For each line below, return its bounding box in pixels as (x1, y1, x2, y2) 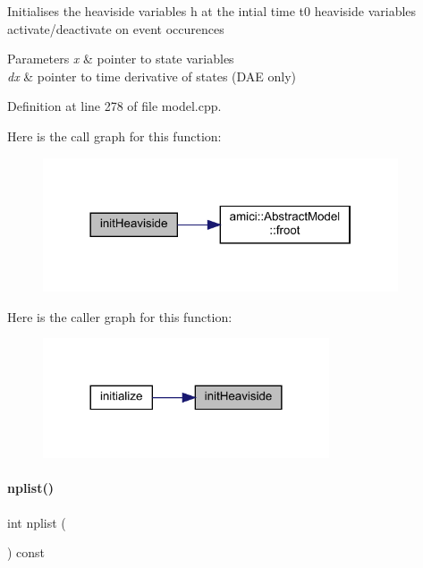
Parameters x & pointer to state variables (7, 49, 234, 68)
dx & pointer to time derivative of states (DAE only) (7, 66, 297, 85)
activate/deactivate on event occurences (7, 19, 224, 38)
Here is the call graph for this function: (7, 126, 222, 145)
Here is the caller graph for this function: (7, 307, 233, 326)
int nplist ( (7, 513, 66, 531)
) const (7, 543, 46, 562)
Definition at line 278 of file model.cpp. (7, 97, 222, 115)
